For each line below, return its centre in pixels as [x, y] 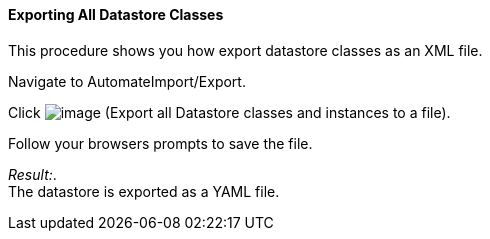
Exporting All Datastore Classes [116, 14]
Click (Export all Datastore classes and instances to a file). [229, 112]
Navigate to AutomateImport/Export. [127, 81]
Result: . [32, 174]
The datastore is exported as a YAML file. [144, 191]
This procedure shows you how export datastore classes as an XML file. [245, 50]
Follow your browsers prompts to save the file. [160, 143]
